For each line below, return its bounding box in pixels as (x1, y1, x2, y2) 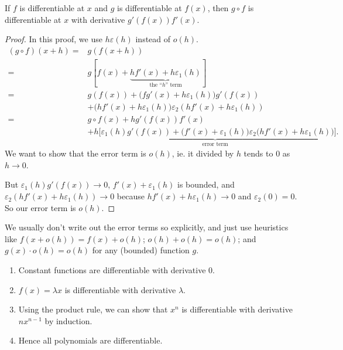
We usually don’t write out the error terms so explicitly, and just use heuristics (5, 221, 289, 233)
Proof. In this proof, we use (5, 33, 102, 45)
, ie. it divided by (171, 147, 234, 159)
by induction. (44, 314, 92, 327)
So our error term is (5, 201, 76, 213)
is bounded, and (177, 178, 235, 191)
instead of (135, 33, 171, 45)
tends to (243, 147, 273, 159)
